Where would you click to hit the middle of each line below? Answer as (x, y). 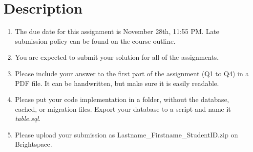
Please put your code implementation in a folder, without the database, (122, 99)
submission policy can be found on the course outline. (95, 41)
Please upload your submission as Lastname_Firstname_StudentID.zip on (126, 134)
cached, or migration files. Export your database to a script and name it (123, 109)
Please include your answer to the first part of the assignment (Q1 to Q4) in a (132, 73)
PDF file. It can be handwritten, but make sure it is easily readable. (117, 83)
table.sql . (28, 118)
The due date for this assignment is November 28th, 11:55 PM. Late (117, 31)
